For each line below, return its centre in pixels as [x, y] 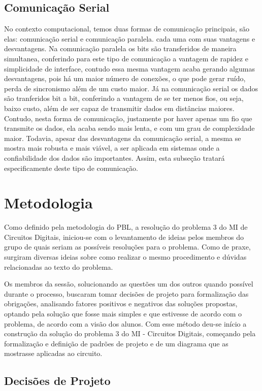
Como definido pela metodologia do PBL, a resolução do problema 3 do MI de [126, 227]
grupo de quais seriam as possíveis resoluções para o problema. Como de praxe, [127, 247]
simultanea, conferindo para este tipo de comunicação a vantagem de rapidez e [126, 58]
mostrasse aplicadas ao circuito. [53, 353]
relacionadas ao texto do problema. [59, 266]
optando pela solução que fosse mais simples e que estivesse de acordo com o [123, 313]
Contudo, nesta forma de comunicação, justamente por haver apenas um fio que [128, 118]
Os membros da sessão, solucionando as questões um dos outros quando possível [129, 284]
